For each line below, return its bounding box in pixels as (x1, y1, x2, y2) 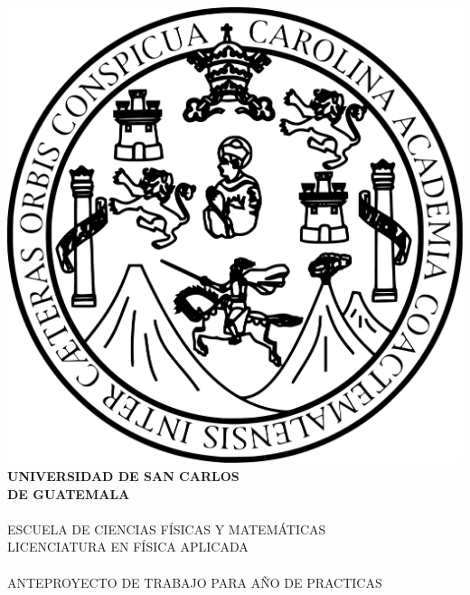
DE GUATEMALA (7, 484, 130, 503)
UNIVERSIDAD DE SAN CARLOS (7, 467, 240, 486)
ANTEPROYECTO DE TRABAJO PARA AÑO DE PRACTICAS (7, 572, 382, 591)
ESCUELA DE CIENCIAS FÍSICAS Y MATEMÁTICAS (7, 519, 326, 538)
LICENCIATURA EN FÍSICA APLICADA (7, 537, 249, 556)
